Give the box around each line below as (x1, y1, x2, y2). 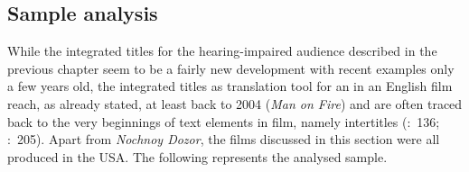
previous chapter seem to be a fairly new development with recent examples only (7, 59, 455, 77)
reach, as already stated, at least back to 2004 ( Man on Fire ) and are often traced (7, 94, 463, 113)
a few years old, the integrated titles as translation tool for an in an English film (7, 77, 453, 95)
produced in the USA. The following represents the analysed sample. (7, 147, 388, 166)
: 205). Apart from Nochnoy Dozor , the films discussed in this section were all (7, 130, 440, 149)
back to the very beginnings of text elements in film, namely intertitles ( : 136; (7, 112, 440, 131)
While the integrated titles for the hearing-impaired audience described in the (7, 41, 437, 60)
